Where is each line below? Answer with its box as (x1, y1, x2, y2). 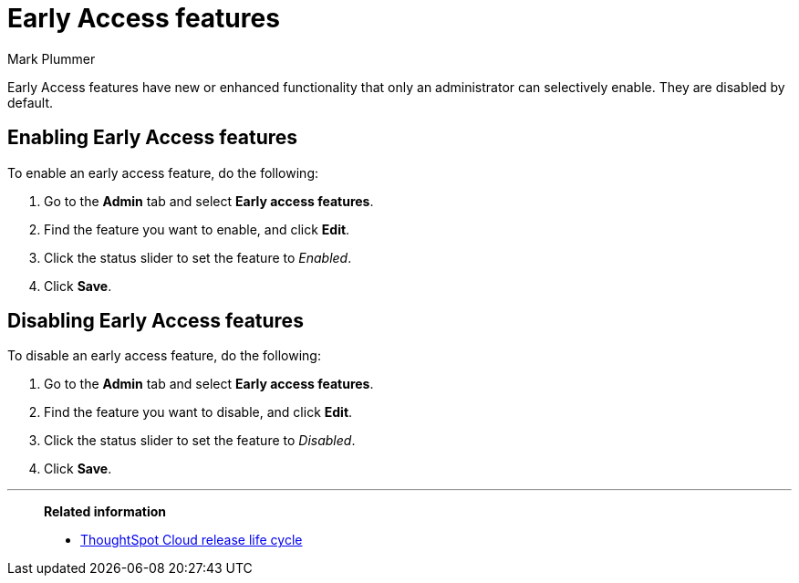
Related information (44, 504, 167, 520)
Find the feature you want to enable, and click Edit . (44, 221, 350, 237)
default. (7, 94, 54, 110)
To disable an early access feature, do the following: (7, 348, 321, 364)
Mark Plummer (7, 50, 96, 67)
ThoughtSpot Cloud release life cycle (80, 532, 303, 548)
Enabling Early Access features (7, 126, 298, 150)
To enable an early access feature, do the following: (7, 164, 319, 181)
